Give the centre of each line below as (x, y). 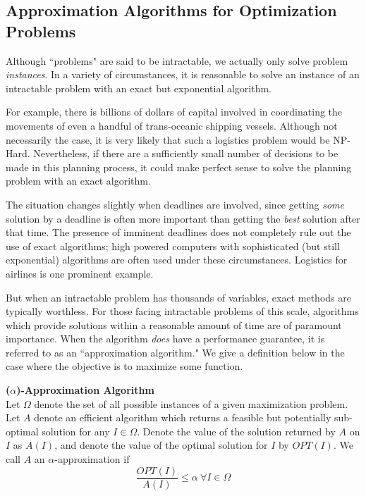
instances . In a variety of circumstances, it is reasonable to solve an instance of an (183, 74)
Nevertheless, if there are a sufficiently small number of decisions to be (186, 153)
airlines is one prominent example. (80, 273)
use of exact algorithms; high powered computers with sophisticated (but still (173, 246)
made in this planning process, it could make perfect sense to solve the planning (179, 167)
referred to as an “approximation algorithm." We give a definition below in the (175, 352)
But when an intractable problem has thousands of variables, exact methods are (178, 297)
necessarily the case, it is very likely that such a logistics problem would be (168, 139)
